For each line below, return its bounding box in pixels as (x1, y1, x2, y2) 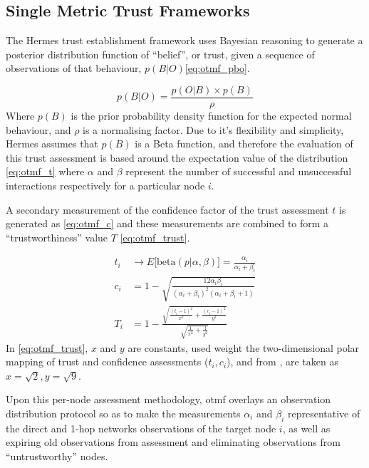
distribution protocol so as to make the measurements (6, 406, 241, 421)
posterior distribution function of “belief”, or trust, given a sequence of (6, 46, 315, 61)
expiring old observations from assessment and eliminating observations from (6, 435, 341, 449)
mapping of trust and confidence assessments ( (6, 354, 209, 369)
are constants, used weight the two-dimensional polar (128, 340, 360, 355)
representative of (287, 406, 360, 421)
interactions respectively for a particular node (6, 178, 205, 193)
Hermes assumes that (6, 136, 98, 151)
